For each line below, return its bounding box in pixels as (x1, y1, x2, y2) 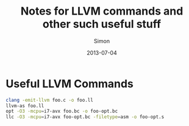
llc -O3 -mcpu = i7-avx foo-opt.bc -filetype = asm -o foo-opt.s (5, 114, 165, 120)
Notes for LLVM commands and (20, 4, 184, 18)
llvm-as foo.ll (5, 102, 45, 109)
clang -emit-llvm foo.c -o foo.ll (5, 97, 94, 103)
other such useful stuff (42, 17, 162, 31)
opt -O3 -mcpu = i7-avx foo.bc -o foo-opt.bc (5, 108, 118, 114)
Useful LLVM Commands (5, 77, 134, 91)
